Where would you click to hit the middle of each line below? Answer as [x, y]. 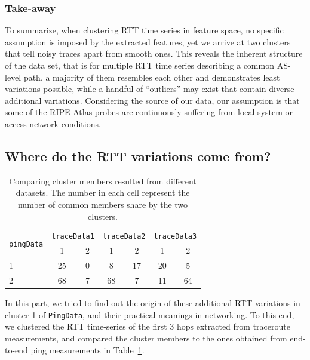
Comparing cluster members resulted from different [103, 181]
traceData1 [73, 237]
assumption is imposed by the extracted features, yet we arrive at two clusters [148, 41]
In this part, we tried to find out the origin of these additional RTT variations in [153, 303]
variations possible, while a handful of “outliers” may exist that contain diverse [150, 89]
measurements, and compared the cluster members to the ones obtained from [146, 338]
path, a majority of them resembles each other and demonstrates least [152, 77]
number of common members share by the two [103, 204]
